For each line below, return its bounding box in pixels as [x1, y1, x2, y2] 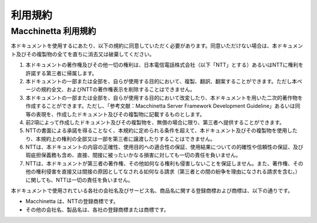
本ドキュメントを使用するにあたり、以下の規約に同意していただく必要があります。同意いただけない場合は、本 [11, 42, 278, 49]
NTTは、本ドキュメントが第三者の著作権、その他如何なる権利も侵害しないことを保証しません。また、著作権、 [25, 160, 294, 167]
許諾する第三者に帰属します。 [25, 69, 97, 76]
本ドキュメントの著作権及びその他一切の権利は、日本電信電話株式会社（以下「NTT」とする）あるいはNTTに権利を [25, 62, 303, 69]
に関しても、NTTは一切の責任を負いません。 [25, 176, 133, 183]
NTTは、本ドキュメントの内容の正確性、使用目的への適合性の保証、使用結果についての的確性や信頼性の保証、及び [25, 144, 303, 151]
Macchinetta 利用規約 [11, 26, 96, 36]
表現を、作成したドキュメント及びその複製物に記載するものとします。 [35, 110, 205, 117]
